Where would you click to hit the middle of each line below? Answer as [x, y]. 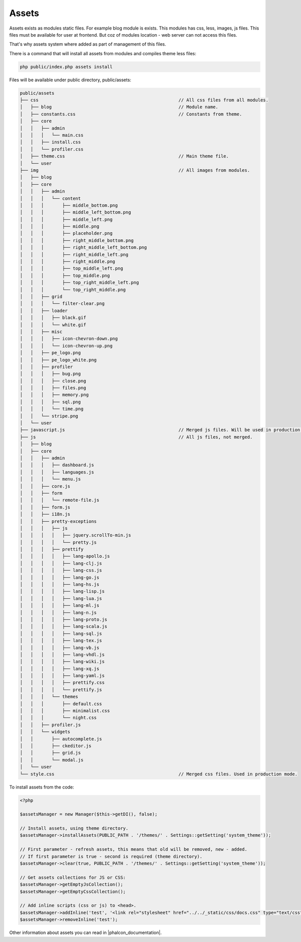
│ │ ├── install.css [50, 142]
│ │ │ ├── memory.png [54, 395]
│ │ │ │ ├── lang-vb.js [60, 648]
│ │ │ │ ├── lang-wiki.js [62, 662]
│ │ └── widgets [45, 732]
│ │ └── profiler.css [52, 149]
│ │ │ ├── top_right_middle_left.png [79, 283]
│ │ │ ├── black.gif [53, 318]
